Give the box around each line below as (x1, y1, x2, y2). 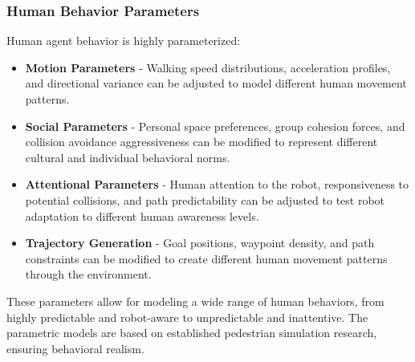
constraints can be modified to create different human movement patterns (25, 250, 388, 266)
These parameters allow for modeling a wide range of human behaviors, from (6, 292, 384, 309)
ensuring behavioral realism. (6, 340, 144, 356)
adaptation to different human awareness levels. (25, 207, 259, 224)
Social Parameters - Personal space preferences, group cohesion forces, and (25, 117, 405, 134)
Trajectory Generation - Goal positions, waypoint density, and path (25, 234, 375, 251)
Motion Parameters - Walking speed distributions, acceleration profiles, (25, 59, 391, 75)
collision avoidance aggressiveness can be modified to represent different (25, 133, 378, 150)
